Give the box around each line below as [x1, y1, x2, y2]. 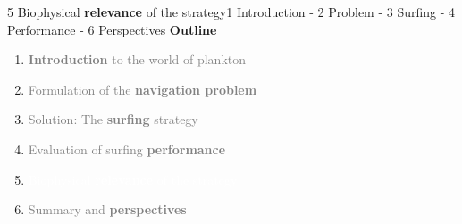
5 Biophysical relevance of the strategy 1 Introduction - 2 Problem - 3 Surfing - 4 [7, 3, 456, 21]
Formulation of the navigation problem [28, 79, 257, 98]
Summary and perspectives [28, 200, 187, 219]
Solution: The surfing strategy [28, 110, 198, 129]
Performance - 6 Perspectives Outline [7, 20, 217, 38]
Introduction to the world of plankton [28, 50, 247, 69]
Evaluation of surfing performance [28, 139, 226, 158]
